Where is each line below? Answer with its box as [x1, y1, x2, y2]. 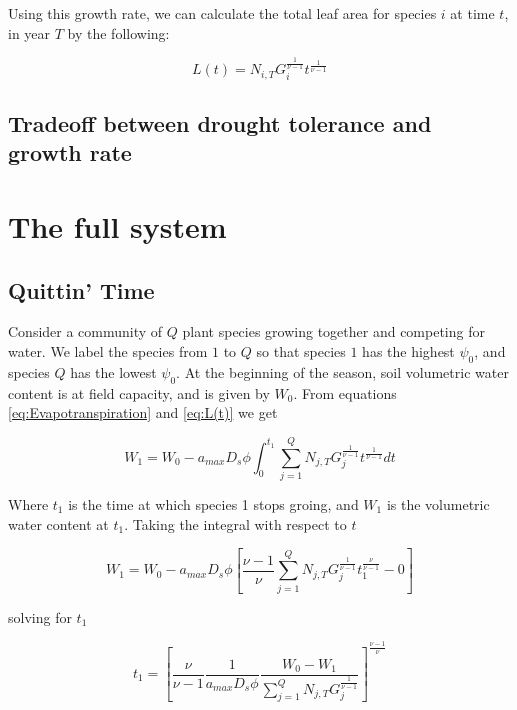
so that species [256, 341, 346, 362]
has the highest [362, 341, 455, 362]
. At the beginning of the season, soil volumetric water [176, 361, 509, 382]
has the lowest [70, 361, 157, 382]
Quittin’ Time [8, 274, 155, 305]
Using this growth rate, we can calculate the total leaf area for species [8, 3, 437, 23]
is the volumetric [386, 493, 490, 514]
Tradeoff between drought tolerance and [8, 108, 432, 139]
